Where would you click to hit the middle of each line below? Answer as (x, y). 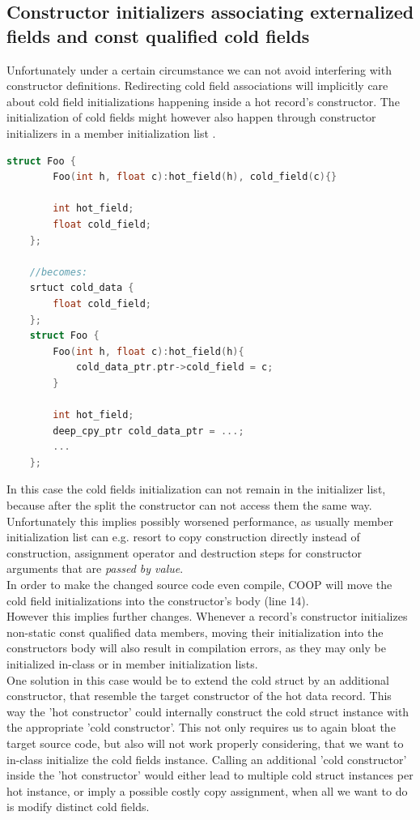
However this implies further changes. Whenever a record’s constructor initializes (207, 616)
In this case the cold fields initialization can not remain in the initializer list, (196, 489)
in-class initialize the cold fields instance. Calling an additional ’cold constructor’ (207, 759)
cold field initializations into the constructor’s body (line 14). (158, 600)
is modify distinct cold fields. (78, 807)
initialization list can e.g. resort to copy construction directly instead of (183, 537)
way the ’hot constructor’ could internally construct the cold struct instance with (208, 711)
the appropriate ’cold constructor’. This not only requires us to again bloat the (201, 727)
